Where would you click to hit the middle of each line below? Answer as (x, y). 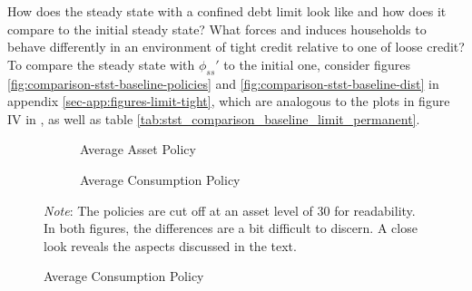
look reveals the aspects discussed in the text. (170, 245)
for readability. (375, 210)
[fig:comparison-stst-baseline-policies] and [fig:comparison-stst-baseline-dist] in (223, 83)
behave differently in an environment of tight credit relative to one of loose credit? (236, 47)
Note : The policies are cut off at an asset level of (178, 210)
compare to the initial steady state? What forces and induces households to (217, 29)
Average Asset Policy (138, 149)
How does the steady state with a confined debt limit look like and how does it (227, 11)
